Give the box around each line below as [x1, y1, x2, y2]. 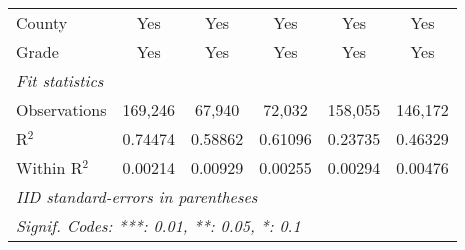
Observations [16, 98, 107, 121]
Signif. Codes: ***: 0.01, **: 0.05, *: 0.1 [16, 214, 301, 237]
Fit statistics [16, 69, 104, 92]
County [16, 11, 68, 34]
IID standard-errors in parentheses [16, 185, 258, 208]
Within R [16, 156, 83, 179]
